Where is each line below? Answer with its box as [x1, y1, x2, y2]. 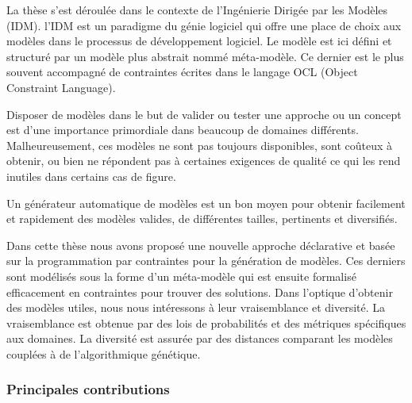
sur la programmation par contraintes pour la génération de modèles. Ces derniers [6, 252, 406, 269]
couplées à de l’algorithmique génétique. [6, 345, 201, 362]
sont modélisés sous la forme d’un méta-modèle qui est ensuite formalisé [6, 267, 356, 284]
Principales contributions [6, 379, 170, 399]
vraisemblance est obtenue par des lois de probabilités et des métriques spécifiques [6, 314, 406, 331]
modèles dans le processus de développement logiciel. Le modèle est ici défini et [6, 33, 392, 49]
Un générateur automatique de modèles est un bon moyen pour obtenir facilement [6, 194, 406, 211]
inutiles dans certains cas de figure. [6, 167, 176, 184]
